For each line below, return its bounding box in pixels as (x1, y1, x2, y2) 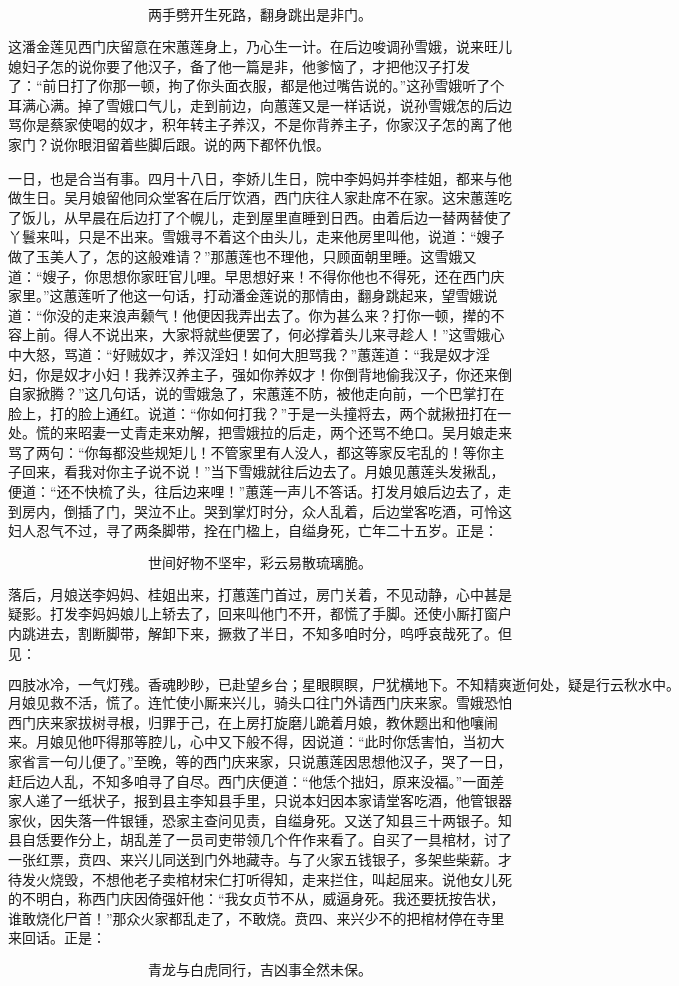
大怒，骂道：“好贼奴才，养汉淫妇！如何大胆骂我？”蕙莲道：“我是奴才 (21, 343, 476, 364)
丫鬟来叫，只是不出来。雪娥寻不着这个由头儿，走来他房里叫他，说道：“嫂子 (8, 226, 505, 247)
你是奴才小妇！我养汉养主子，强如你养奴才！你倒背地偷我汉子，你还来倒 (35, 363, 512, 384)
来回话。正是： (8, 927, 106, 948)
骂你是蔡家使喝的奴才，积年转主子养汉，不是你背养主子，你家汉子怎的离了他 (8, 114, 512, 135)
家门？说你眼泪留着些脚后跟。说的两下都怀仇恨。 (8, 133, 330, 154)
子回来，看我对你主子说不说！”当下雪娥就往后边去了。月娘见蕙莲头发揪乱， (8, 461, 505, 482)
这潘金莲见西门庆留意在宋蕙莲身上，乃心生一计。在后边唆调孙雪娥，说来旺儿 (8, 36, 512, 56)
